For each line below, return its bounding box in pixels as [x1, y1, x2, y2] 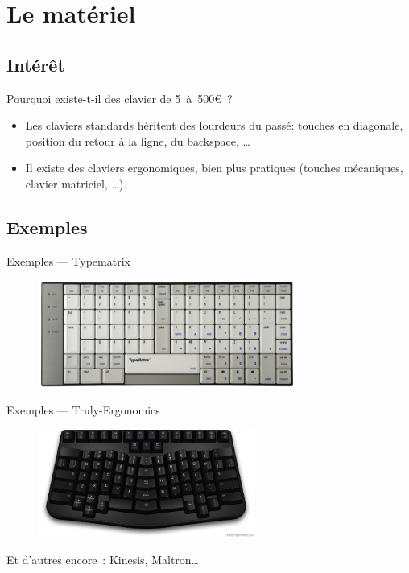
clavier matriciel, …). [25, 175, 127, 192]
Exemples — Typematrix [6, 252, 130, 269]
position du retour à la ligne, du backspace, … [25, 132, 250, 149]
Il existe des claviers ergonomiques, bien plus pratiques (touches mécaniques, [25, 159, 403, 176]
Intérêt [6, 52, 65, 76]
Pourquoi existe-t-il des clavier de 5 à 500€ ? [6, 89, 233, 106]
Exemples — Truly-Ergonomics [6, 402, 160, 418]
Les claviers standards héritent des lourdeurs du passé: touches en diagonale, [25, 117, 403, 134]
